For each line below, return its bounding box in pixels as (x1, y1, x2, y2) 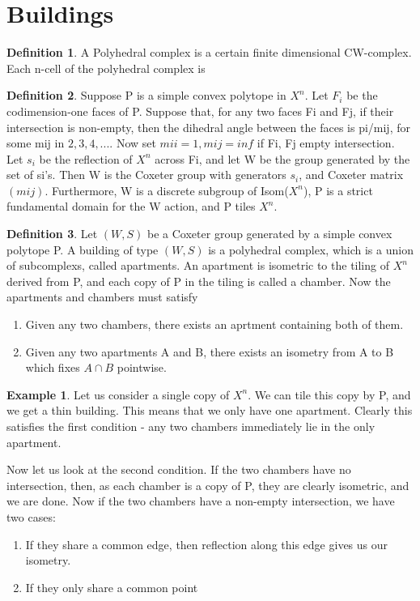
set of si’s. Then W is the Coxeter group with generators (6, 166, 286, 183)
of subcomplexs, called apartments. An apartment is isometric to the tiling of (6, 257, 389, 274)
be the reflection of (39, 150, 133, 167)
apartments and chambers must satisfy (6, 288, 198, 305)
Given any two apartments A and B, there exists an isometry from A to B (25, 343, 394, 360)
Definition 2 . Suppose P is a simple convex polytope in (6, 87, 286, 104)
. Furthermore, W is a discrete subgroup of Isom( (45, 181, 289, 198)
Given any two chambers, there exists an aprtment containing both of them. (25, 316, 404, 333)
